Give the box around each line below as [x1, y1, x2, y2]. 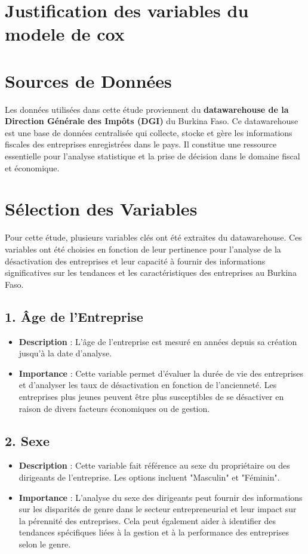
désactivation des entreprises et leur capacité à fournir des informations [5, 254, 266, 267]
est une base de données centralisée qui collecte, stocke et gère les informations [5, 126, 292, 138]
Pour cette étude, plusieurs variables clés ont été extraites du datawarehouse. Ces [5, 231, 302, 244]
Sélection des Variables [5, 196, 198, 221]
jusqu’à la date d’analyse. [19, 347, 112, 359]
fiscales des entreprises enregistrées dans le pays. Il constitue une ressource [5, 138, 277, 150]
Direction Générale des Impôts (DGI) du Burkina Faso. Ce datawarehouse [5, 115, 298, 127]
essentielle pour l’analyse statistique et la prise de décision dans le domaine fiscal [5, 150, 300, 162]
